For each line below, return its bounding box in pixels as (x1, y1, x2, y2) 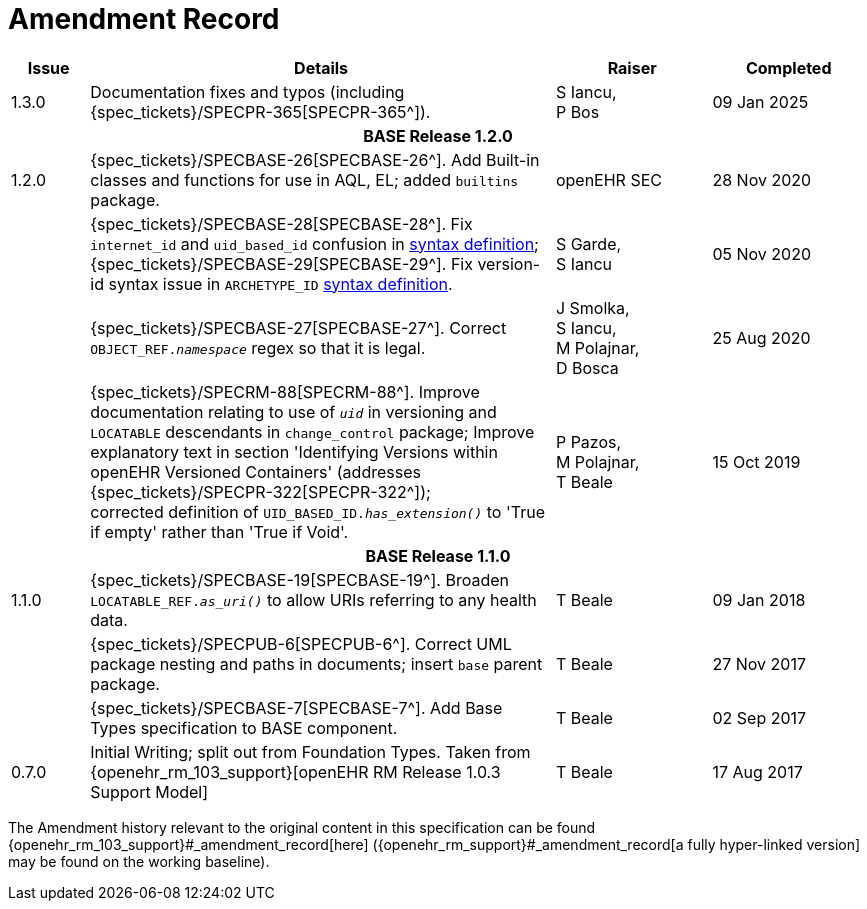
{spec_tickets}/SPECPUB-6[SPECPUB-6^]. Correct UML (90, 633, 512, 654)
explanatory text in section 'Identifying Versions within (90, 441, 498, 462)
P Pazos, (555, 431, 622, 452)
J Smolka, (555, 297, 630, 318)
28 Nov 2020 (712, 169, 812, 190)
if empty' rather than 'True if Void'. (90, 521, 349, 542)
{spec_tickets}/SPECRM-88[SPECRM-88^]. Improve (90, 381, 480, 402)
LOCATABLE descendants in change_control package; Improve (90, 421, 535, 442)
